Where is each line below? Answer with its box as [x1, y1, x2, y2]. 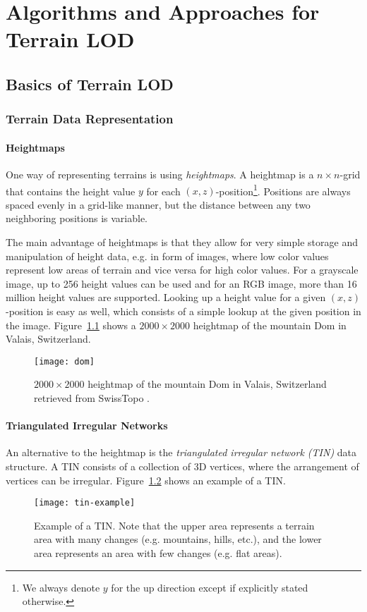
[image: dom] [34, 356, 95, 367]
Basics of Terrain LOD [6, 73, 174, 94]
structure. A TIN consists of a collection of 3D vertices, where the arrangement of [6, 459, 359, 473]
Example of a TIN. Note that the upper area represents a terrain [34, 518, 315, 532]
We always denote [22, 580, 100, 594]
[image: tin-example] [34, 498, 136, 508]
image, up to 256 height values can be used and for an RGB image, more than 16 [6, 276, 357, 290]
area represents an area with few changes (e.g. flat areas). [34, 546, 282, 561]
